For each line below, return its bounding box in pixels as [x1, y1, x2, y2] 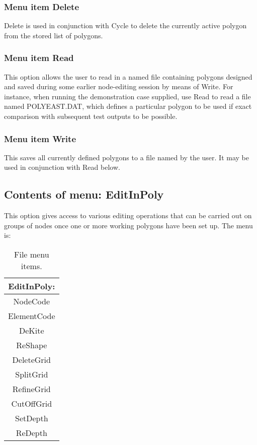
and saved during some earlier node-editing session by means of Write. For [4, 81, 233, 92]
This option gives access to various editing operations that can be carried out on [4, 210, 252, 221]
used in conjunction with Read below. [4, 162, 120, 172]
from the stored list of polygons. [4, 30, 103, 40]
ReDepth [16, 426, 47, 438]
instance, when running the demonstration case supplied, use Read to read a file [4, 91, 251, 101]
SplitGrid [15, 368, 48, 380]
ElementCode [8, 309, 55, 322]
